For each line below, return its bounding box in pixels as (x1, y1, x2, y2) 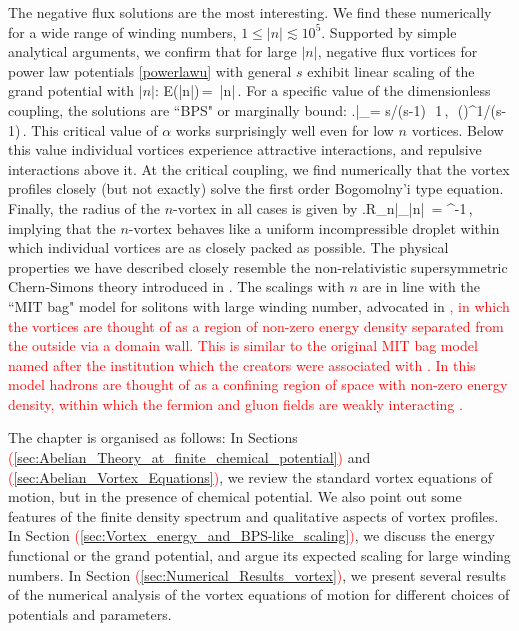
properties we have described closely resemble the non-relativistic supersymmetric (8, 256, 508, 277)
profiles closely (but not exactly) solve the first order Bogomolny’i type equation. (8, 178, 504, 199)
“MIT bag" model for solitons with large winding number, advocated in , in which (8, 295, 510, 316)
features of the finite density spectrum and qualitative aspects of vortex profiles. (8, 505, 499, 526)
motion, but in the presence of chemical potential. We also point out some (8, 486, 462, 507)
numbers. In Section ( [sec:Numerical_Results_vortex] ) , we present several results (8, 564, 507, 585)
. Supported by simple (321, 21, 457, 42)
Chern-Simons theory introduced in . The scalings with (8, 276, 345, 297)
